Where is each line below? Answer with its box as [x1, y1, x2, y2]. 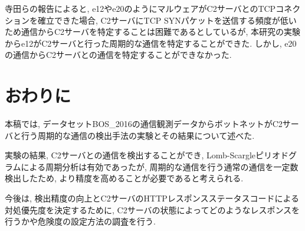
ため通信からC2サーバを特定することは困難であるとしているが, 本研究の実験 [5, 25, 300, 38]
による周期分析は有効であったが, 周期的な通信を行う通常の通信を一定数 [21, 160, 299, 173]
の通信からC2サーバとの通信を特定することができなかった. [5, 48, 232, 61]
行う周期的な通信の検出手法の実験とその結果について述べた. [21, 129, 255, 141]
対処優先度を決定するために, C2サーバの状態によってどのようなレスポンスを [5, 203, 300, 216]
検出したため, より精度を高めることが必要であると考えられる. [5, 172, 244, 184]
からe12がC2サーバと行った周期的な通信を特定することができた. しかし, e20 [5, 37, 297, 49]
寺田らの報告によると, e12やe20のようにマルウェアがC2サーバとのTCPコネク [5, 2, 301, 14]
